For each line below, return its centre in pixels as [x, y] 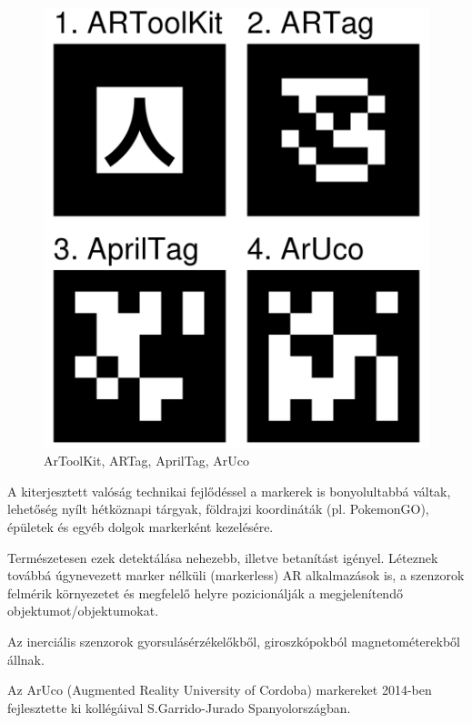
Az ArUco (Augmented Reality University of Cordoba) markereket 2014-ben [220, 690]
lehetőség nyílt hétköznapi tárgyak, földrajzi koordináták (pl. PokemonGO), [218, 509]
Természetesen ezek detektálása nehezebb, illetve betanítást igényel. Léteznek [223, 557]
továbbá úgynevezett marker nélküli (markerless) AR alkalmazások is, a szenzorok [236, 575]
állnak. [26, 659]
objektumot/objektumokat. [83, 611]
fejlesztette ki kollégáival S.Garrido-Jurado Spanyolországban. [179, 707]
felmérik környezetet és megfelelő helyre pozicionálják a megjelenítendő [205, 592]
